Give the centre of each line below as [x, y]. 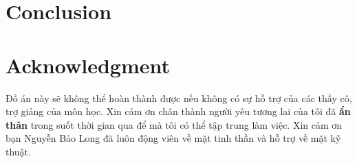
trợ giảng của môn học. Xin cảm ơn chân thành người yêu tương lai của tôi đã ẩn [178, 111]
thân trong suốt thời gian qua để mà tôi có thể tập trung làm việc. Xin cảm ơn [174, 124]
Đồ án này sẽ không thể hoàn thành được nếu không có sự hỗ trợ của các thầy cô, [179, 98]
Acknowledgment [88, 65]
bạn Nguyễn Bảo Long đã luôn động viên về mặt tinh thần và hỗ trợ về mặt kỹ [173, 138]
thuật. [18, 151]
